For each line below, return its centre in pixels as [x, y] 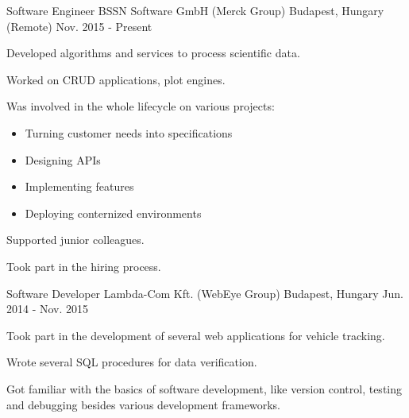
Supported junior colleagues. [75, 240]
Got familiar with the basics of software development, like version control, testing [204, 388]
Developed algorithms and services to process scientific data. [153, 53]
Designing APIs [63, 159]
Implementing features [79, 186]
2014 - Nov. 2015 [48, 309]
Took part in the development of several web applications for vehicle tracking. [196, 335]
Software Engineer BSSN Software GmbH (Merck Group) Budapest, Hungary [195, 10]
